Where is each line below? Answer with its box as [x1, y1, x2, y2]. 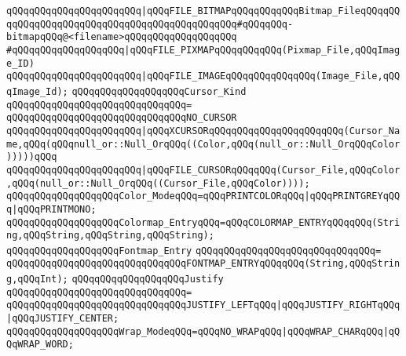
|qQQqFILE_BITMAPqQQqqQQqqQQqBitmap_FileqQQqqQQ [141, 5, 401, 16]
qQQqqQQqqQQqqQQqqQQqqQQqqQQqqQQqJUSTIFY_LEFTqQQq [6, 300, 276, 311]
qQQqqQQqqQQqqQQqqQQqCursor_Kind [71, 85, 247, 97]
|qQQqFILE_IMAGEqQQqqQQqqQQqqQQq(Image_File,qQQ [141, 71, 401, 82]
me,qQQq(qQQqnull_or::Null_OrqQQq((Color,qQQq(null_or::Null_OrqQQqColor [6, 138, 401, 150]
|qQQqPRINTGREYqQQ [304, 191, 401, 202]
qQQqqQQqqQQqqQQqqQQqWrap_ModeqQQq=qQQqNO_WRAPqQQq [6, 325, 282, 337]
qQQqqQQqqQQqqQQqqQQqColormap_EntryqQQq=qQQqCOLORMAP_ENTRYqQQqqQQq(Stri [6, 216, 401, 228]
